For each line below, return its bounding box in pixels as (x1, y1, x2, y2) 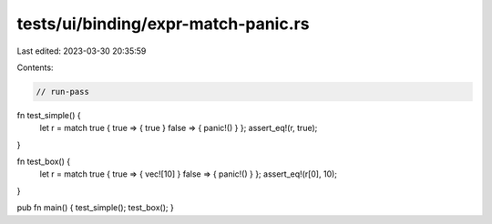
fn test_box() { (16, 156, 71, 168)
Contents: (16, 62, 54, 73)
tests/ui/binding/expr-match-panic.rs (16, 14, 310, 34)
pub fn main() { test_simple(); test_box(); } (16, 202, 175, 213)
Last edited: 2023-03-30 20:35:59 (16, 46, 147, 56)
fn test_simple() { (16, 109, 81, 120)
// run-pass (36, 87, 90, 97)
